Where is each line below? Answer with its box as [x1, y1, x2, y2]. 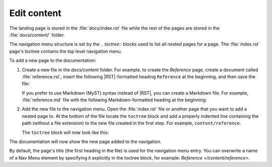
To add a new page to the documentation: [9, 58, 96, 64]
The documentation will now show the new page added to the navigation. [9, 138, 162, 145]
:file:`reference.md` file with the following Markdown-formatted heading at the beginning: [22, 97, 207, 103]
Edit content [9, 8, 61, 19]
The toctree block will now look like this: [22, 129, 109, 135]
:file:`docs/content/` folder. [9, 32, 65, 38]
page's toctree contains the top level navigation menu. [9, 48, 122, 54]
